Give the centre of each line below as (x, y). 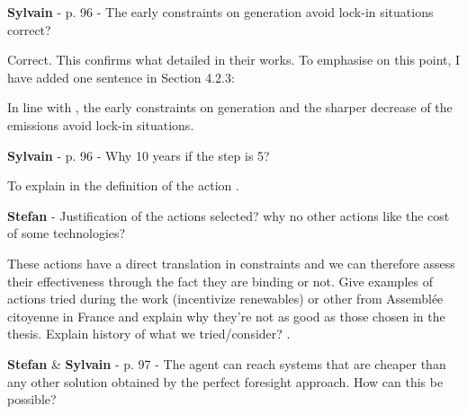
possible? (32, 399)
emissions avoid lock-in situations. (101, 124)
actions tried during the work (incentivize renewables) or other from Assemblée (225, 299)
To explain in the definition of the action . (123, 185)
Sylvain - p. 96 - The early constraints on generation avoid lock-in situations (220, 12)
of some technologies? (67, 233)
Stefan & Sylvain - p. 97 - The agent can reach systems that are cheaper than (227, 363)
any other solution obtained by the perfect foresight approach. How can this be (225, 381)
